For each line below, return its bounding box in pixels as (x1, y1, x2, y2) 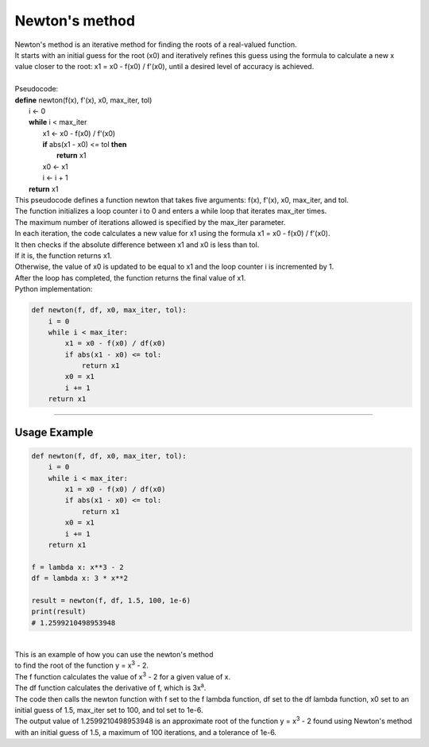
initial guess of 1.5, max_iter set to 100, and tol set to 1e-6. (14, 706, 203, 715)
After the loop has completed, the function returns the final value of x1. (14, 273, 246, 282)
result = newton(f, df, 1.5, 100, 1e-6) (31, 596, 191, 605)
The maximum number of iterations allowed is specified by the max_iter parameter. (14, 217, 286, 226)
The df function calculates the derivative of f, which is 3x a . (14, 682, 207, 693)
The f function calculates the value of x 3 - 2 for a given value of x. (14, 671, 230, 681)
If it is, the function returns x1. (14, 250, 113, 260)
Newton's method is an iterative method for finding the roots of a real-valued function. (14, 40, 297, 49)
